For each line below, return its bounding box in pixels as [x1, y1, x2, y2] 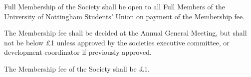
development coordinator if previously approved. [4, 47, 152, 57]
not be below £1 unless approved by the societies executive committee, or [4, 37, 230, 47]
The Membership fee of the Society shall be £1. [4, 63, 150, 74]
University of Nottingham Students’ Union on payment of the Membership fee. [4, 11, 245, 21]
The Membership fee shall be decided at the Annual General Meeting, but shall [4, 28, 247, 38]
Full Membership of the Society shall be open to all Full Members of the [4, 1, 225, 11]
